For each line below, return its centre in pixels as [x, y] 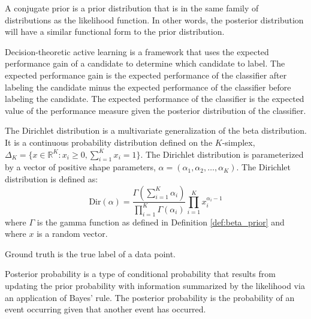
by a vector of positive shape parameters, [80, 167]
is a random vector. [72, 234]
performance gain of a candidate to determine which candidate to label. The [145, 63]
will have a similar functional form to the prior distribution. [115, 31]
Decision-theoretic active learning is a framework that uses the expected [137, 51]
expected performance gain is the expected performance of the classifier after [146, 75]
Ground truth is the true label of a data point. [90, 253]
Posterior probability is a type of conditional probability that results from [140, 274]
